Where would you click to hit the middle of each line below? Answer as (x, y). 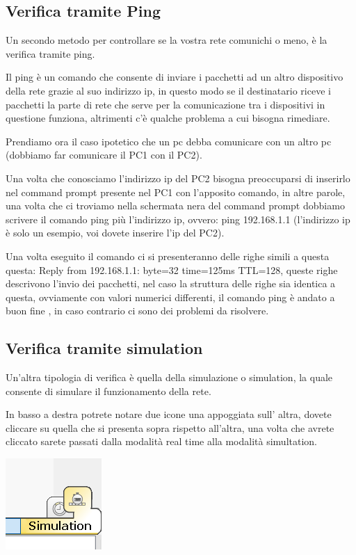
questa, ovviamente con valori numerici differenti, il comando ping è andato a (170, 297)
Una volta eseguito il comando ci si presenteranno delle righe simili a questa (168, 256)
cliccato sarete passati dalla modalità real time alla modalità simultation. (161, 441)
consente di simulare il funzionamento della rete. (108, 391)
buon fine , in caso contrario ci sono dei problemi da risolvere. (137, 311)
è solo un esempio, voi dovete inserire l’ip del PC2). (115, 233)
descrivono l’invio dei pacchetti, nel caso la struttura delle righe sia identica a (171, 283)
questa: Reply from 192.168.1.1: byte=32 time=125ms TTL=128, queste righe (172, 270)
